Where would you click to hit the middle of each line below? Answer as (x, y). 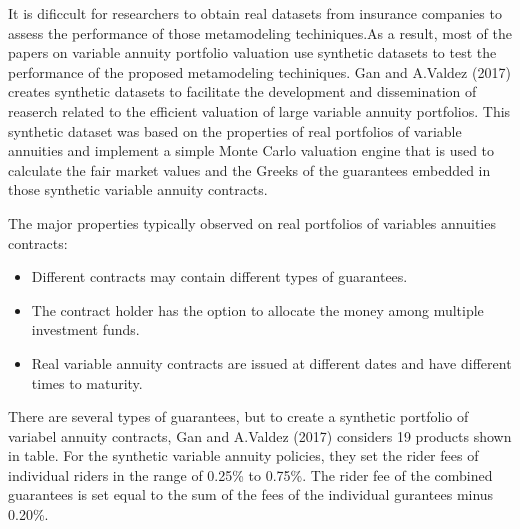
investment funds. (85, 329)
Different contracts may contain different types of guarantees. (219, 276)
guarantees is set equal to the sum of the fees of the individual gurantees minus (251, 494)
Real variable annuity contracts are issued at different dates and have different (271, 362)
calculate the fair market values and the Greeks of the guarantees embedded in (249, 169)
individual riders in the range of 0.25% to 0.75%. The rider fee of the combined (250, 474)
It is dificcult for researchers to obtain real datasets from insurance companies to (255, 13)
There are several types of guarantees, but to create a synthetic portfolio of (238, 416)
